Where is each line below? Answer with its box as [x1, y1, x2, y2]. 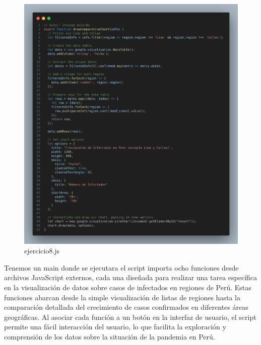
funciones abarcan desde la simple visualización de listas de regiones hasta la [4, 292, 240, 302]
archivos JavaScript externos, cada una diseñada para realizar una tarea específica [4, 272, 257, 283]
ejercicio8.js [24, 245, 60, 256]
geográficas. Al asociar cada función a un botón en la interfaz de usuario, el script [4, 311, 256, 322]
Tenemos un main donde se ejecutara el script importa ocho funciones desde [4, 262, 239, 273]
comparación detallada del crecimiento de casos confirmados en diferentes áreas [4, 302, 248, 312]
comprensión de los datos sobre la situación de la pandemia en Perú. [4, 331, 215, 341]
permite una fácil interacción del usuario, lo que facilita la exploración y [4, 321, 226, 332]
